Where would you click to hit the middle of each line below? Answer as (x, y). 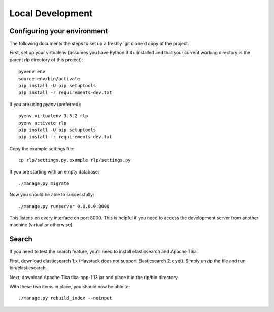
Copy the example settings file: (42, 148)
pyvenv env (32, 72)
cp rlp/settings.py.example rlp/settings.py (75, 160)
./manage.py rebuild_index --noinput (65, 298)
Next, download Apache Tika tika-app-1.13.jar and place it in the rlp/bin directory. (94, 277)
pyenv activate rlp (43, 123)
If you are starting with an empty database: (54, 171)
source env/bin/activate (49, 78)
